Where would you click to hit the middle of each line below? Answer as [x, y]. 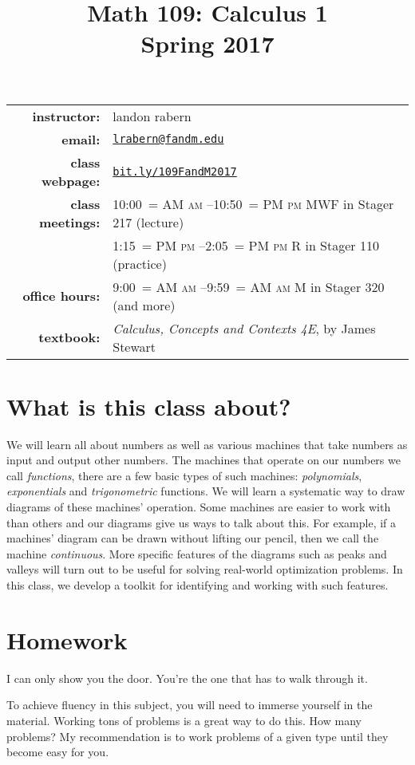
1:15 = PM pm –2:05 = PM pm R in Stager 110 [246, 245]
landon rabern [152, 116]
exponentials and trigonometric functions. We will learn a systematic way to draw [206, 491]
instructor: [66, 116]
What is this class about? [149, 406]
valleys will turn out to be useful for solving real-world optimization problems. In [205, 569]
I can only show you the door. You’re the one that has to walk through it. [187, 678]
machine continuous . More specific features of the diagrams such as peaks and [197, 553]
